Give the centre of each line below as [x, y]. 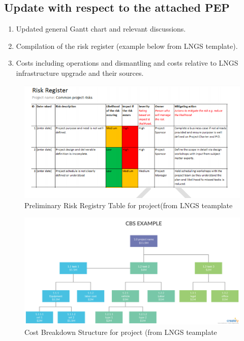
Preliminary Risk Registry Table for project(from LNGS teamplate [129, 205]
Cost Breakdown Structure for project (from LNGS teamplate [121, 332]
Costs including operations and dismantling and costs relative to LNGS [127, 63]
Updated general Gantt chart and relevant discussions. [101, 29]
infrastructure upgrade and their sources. [80, 73]
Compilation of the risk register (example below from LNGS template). [127, 46]
